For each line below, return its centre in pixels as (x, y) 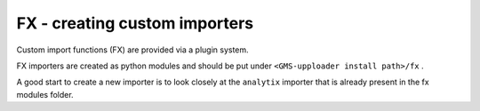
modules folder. (45, 94)
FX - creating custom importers (135, 23)
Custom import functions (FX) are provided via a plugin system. (132, 50)
